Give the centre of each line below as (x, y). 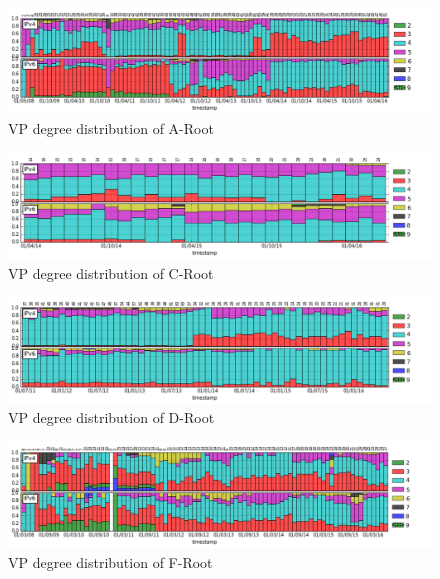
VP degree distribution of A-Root (111, 128)
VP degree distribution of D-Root (111, 417)
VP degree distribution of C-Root (111, 272)
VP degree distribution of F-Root (110, 561)
